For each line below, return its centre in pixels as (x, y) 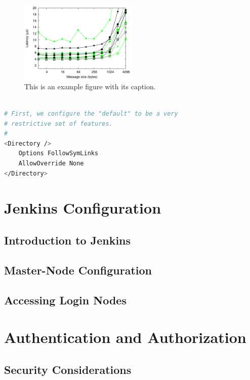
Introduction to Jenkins (68, 240)
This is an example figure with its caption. (90, 86)
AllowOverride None (51, 163)
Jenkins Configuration (83, 208)
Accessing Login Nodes (65, 300)
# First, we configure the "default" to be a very (91, 114)
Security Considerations (68, 369)
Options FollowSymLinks (58, 153)
